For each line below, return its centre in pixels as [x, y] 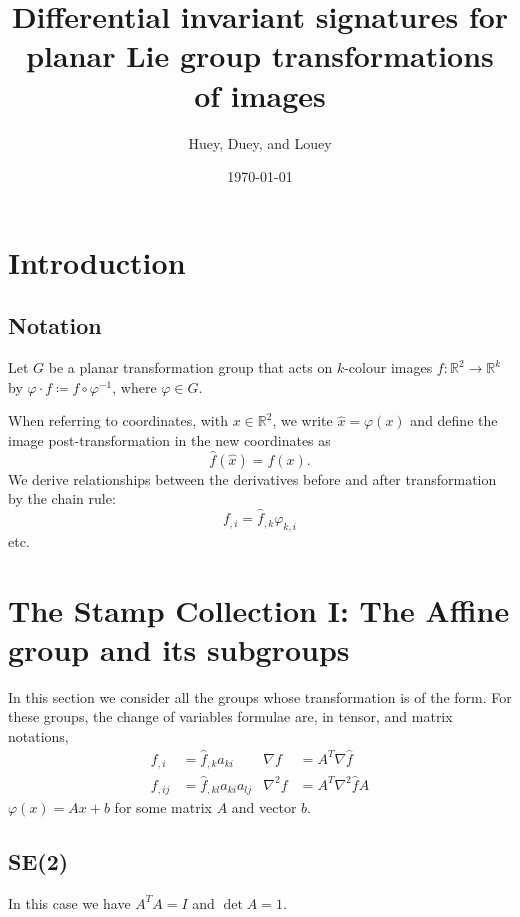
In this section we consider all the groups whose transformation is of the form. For [260, 696]
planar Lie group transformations [260, 55]
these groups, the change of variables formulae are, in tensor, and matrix [230, 716]
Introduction [97, 261]
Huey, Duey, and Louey [260, 142]
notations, [38, 735]
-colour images [388, 367]
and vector [264, 806]
